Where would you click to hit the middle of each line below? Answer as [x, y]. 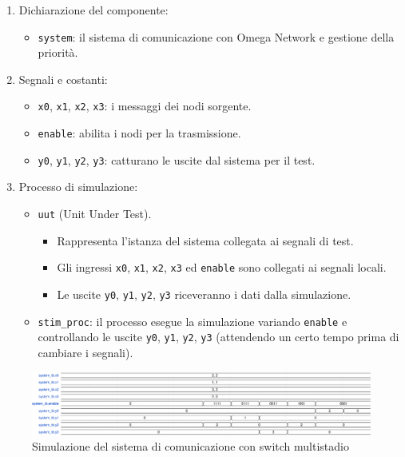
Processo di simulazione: [78, 187]
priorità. [58, 52]
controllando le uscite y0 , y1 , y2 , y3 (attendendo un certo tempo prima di [218, 337]
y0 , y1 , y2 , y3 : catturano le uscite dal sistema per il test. [177, 159]
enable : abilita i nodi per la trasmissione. [139, 133]
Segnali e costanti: [63, 79]
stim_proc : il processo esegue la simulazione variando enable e [193, 321]
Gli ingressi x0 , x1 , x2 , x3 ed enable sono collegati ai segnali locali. [222, 267]
